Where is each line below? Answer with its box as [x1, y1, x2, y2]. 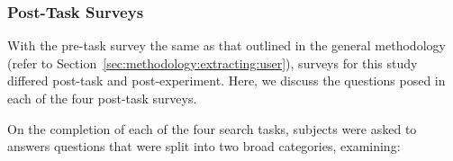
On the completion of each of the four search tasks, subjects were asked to [7, 119, 417, 138]
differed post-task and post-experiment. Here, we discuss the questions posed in [7, 71, 446, 90]
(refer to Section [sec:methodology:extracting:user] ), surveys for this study [7, 53, 418, 72]
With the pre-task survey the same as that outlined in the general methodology [7, 36, 446, 55]
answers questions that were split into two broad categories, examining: [7, 137, 401, 156]
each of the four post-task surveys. [7, 89, 197, 107]
